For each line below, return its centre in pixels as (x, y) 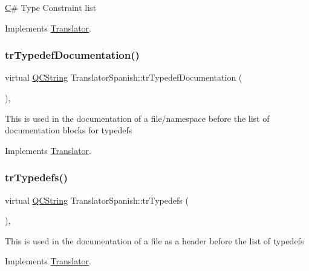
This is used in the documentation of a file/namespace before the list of (137, 118)
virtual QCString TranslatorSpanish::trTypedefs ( (97, 200)
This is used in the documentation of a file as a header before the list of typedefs (154, 240)
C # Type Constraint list (51, 7)
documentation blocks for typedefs (69, 130)
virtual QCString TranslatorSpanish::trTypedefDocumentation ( (124, 77)
